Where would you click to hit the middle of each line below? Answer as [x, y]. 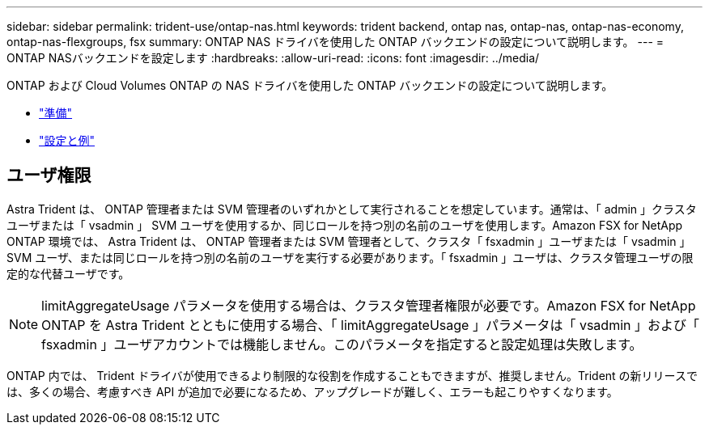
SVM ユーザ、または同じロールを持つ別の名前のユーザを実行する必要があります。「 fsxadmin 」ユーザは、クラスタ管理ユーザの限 [350, 257]
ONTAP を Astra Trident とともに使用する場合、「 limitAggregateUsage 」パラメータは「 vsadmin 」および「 [370, 325]
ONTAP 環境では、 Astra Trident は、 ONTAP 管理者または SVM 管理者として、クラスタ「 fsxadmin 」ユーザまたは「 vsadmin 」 [349, 241]
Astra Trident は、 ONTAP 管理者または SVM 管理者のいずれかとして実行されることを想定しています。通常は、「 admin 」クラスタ [352, 209]
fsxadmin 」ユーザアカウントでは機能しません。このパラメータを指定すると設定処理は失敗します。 [342, 344]
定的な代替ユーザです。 [68, 273]
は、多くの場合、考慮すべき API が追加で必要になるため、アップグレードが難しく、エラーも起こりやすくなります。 [312, 391]
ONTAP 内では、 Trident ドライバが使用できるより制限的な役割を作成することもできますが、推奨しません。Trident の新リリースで [352, 375]
